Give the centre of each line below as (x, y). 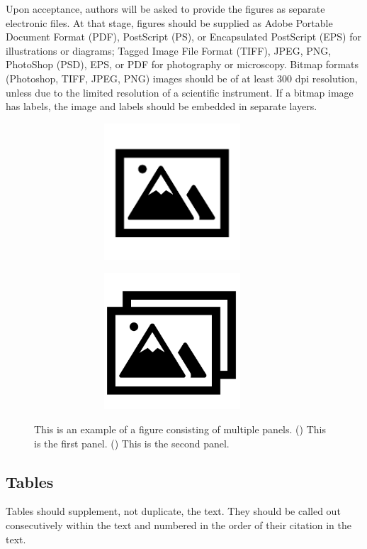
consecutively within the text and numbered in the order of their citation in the (179, 524)
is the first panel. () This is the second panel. (132, 443)
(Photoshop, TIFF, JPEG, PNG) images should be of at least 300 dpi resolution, (182, 78)
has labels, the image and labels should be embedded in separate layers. (162, 106)
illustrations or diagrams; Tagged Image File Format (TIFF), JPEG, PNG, (169, 50)
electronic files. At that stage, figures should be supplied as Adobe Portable (169, 22)
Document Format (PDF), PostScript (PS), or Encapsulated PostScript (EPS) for (183, 37)
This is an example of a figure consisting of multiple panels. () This (180, 429)
